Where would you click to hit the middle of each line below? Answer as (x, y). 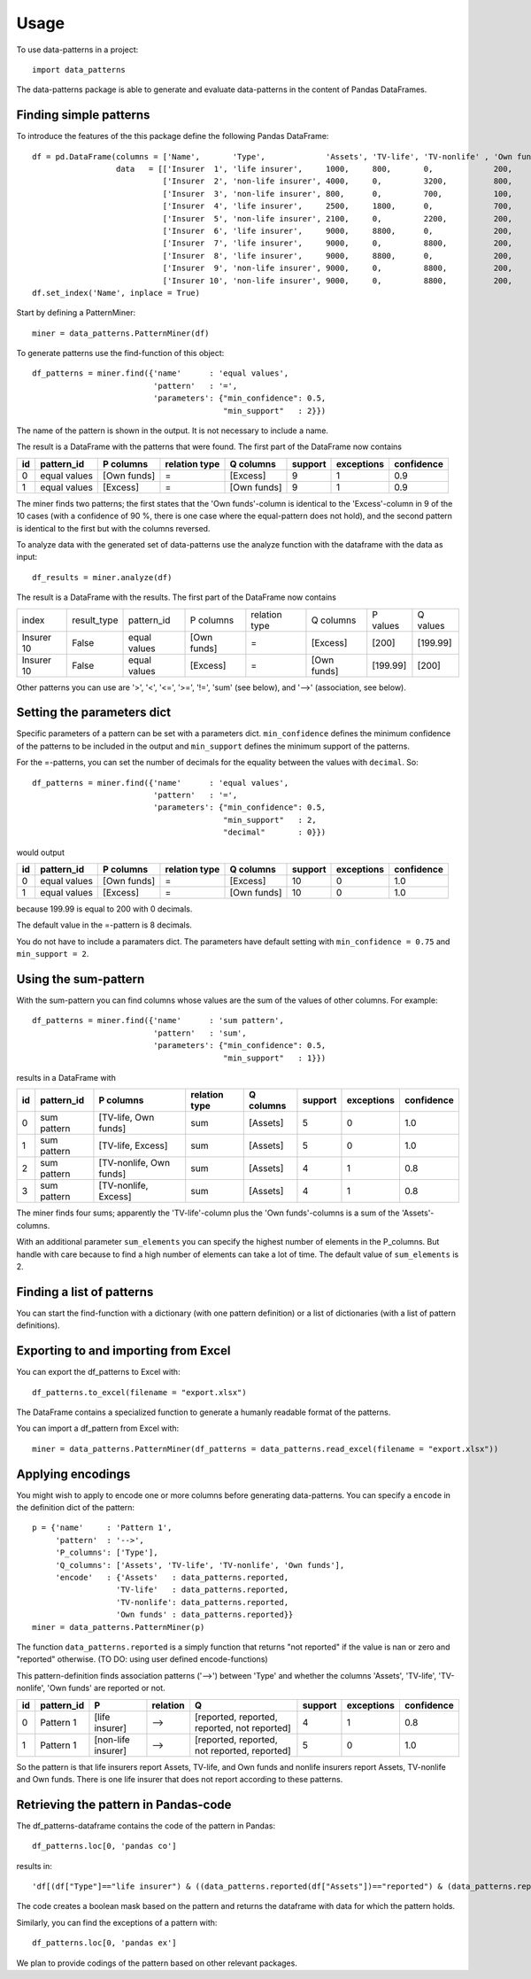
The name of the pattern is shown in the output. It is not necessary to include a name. (173, 431)
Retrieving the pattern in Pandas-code (124, 1804)
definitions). (38, 1325)
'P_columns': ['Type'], (107, 1553)
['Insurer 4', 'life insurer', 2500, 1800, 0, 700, (338, 206)
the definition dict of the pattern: (76, 1508)
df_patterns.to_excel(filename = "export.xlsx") (139, 1392)
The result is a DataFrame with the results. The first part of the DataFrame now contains (176, 597)
